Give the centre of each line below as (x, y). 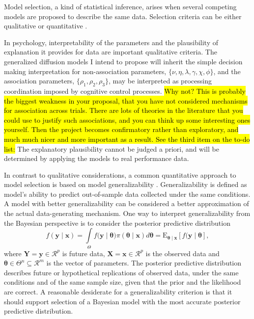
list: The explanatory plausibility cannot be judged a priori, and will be (112, 148)
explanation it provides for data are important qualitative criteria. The (111, 52)
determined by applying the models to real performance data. (97, 158)
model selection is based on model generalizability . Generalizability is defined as (126, 184)
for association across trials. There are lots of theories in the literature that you (124, 110)
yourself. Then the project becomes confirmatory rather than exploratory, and (121, 129)
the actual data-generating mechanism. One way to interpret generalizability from (127, 213)
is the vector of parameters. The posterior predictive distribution (144, 263)
